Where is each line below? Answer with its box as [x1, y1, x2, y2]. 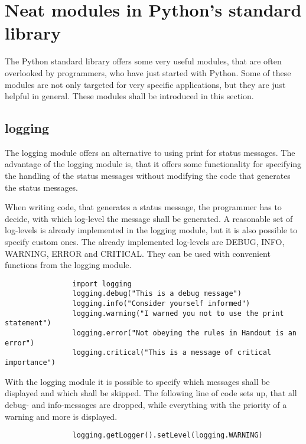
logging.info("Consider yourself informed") [72, 299, 250, 308]
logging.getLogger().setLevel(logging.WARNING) [72, 431, 263, 440]
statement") [5, 319, 51, 328]
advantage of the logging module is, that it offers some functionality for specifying [5, 158, 302, 170]
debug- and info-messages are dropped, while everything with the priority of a [5, 398, 287, 410]
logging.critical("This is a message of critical [72, 348, 272, 357]
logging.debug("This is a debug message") [72, 289, 242, 298]
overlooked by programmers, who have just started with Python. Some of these [5, 66, 291, 79]
